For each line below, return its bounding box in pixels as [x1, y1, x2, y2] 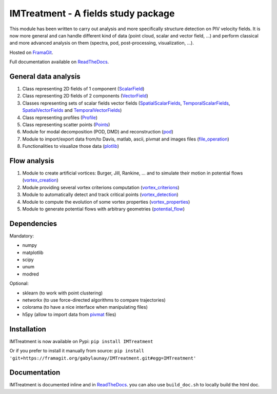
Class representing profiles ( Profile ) [22, 114, 97, 121]
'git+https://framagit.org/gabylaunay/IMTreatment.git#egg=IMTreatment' [9, 355, 196, 361]
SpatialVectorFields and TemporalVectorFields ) [22, 107, 122, 113]
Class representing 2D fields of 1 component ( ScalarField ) [22, 86, 145, 92]
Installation [9, 325, 46, 333]
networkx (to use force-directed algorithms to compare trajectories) [22, 297, 166, 303]
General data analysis [9, 72, 81, 81]
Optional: [9, 280, 29, 287]
